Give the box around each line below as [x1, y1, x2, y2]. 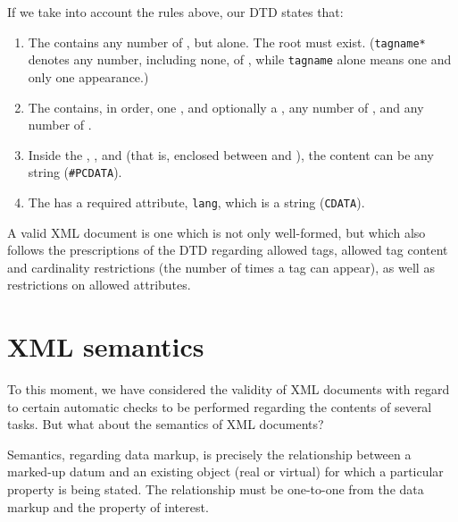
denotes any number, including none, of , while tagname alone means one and [28, 50, 452, 69]
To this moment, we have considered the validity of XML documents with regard [7, 380, 450, 399]
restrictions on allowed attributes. [7, 275, 191, 294]
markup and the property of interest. [7, 497, 209, 516]
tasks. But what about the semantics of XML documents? [7, 415, 324, 434]
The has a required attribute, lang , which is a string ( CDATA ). [28, 192, 365, 211]
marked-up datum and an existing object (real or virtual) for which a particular [7, 462, 444, 481]
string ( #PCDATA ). [28, 163, 122, 181]
